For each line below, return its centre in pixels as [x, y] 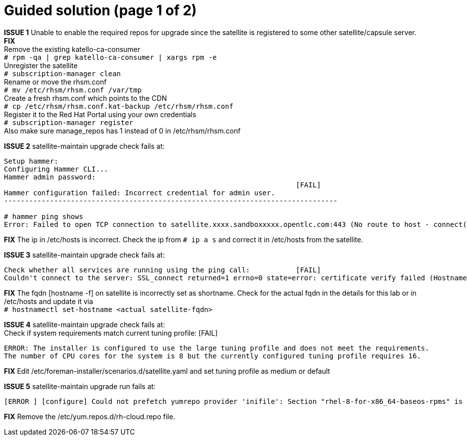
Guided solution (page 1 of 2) [100, 10]
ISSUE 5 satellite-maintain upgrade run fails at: [80, 386]
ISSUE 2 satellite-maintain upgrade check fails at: [84, 146]
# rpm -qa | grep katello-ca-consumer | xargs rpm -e [110, 57]
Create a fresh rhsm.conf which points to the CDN [86, 98]
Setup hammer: [31, 161]
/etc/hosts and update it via [49, 301]
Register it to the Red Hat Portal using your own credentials [100, 114]
